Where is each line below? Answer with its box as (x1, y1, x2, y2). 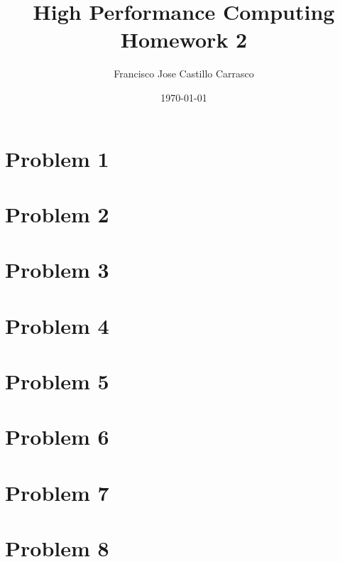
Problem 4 (5, 310, 109, 340)
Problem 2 (5, 199, 109, 228)
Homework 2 (120, 25, 248, 54)
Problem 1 (5, 144, 109, 173)
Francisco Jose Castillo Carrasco (114, 66, 254, 81)
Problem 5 (5, 367, 109, 395)
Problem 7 (5, 477, 109, 507)
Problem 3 (5, 255, 109, 284)
